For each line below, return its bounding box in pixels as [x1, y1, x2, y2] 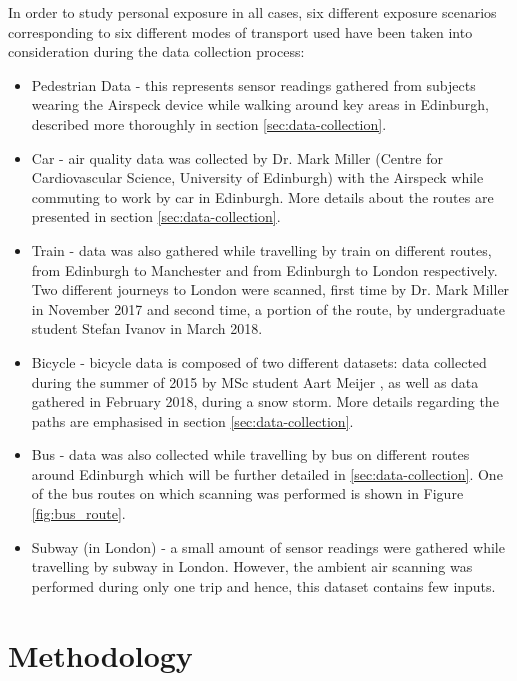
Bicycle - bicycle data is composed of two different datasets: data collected [31, 351, 487, 372]
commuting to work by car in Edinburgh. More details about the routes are [31, 186, 494, 207]
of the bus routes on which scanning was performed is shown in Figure [31, 483, 464, 504]
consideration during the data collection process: [8, 41, 305, 62]
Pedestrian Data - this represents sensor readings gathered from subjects [31, 74, 476, 95]
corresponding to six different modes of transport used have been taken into [8, 21, 473, 42]
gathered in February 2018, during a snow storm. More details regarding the [31, 391, 499, 412]
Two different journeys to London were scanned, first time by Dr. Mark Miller [31, 279, 510, 300]
